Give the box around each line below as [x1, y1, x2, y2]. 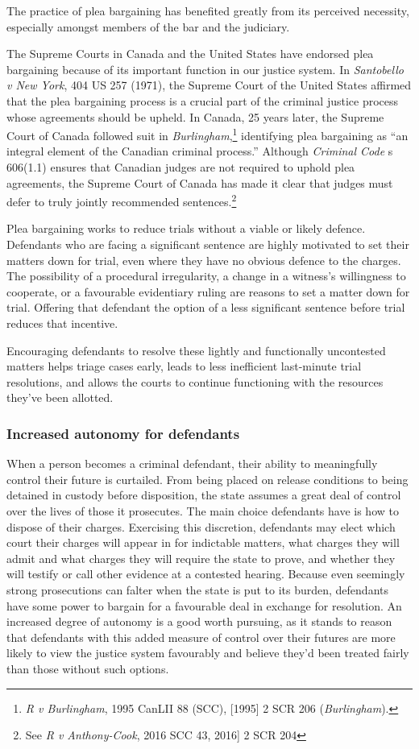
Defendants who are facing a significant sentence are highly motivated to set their [6, 236, 409, 253]
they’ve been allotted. [6, 389, 114, 406]
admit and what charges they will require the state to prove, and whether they [6, 549, 396, 566]
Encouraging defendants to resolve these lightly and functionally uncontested [6, 341, 386, 358]
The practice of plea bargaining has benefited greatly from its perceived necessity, [6, 2, 409, 19]
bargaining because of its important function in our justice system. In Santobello [6, 60, 404, 77]
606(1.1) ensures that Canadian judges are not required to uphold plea [6, 159, 355, 175]
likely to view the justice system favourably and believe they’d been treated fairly [6, 644, 409, 661]
